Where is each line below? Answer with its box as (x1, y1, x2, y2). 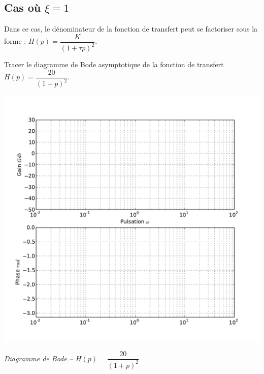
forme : (4, 36, 26, 46)
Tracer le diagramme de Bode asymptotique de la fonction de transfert (4, 59, 224, 70)
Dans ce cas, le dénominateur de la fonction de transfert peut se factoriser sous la (4, 23, 258, 34)
